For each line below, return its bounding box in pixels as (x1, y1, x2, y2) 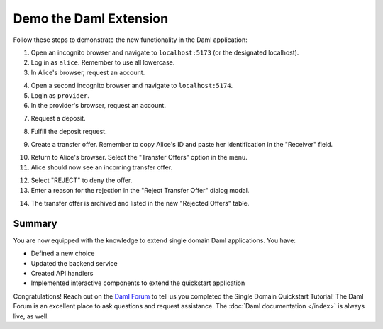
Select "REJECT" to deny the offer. (30, 176, 133, 184)
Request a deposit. (30, 114, 86, 123)
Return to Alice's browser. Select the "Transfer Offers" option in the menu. (30, 153, 248, 162)
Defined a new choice (30, 249, 95, 258)
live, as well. (13, 312, 49, 320)
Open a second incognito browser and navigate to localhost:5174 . (30, 82, 233, 90)
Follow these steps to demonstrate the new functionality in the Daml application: (13, 35, 248, 44)
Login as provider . (30, 91, 90, 99)
